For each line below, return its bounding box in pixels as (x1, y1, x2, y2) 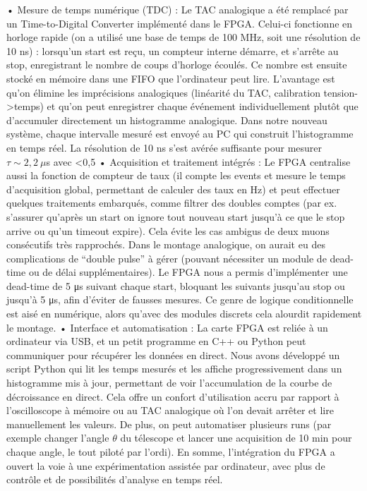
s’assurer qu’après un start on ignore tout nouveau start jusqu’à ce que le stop (6, 209, 345, 224)
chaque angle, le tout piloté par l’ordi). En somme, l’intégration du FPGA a (6, 444, 335, 459)
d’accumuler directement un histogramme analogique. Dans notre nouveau (6, 112, 327, 127)
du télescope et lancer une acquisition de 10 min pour (120, 430, 352, 445)
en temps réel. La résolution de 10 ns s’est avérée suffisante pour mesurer (6, 140, 323, 154)
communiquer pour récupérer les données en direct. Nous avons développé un (6, 347, 340, 362)
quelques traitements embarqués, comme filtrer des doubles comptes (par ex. (6, 195, 337, 210)
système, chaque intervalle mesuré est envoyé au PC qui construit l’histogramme (6, 126, 354, 141)
